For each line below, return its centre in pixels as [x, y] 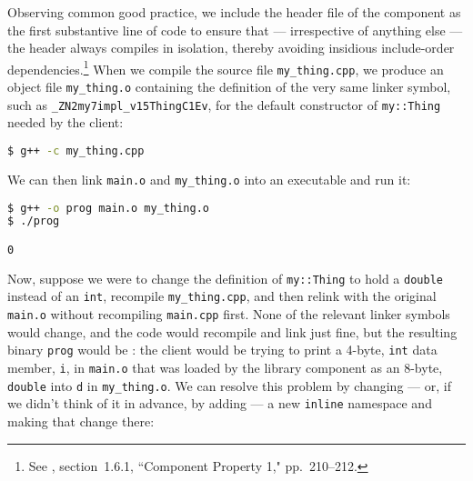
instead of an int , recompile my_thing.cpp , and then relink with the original [222, 296]
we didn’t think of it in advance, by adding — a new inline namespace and [220, 403]
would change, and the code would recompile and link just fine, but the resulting [232, 331]
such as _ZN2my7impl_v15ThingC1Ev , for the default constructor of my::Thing [224, 104]
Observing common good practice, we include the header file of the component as [234, 12]
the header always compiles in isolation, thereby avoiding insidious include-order [231, 48]
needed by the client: [65, 122]
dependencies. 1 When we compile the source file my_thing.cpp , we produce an [226, 67]
